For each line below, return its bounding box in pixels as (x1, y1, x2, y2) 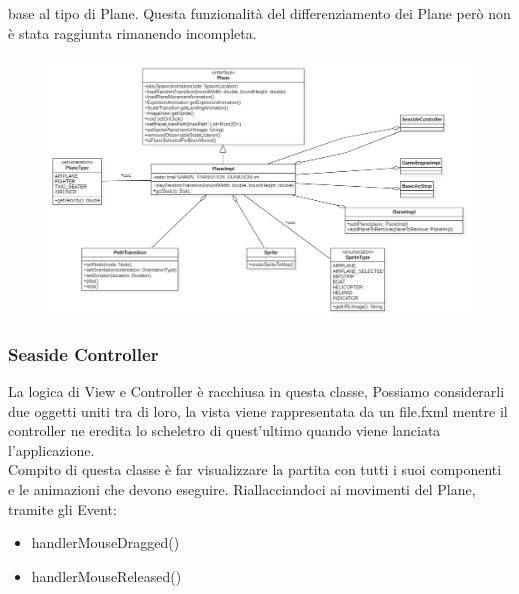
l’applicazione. (8, 439, 95, 460)
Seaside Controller (8, 341, 159, 366)
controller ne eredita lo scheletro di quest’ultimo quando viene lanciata (8, 420, 441, 441)
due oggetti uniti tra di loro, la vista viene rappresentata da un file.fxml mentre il (8, 400, 508, 421)
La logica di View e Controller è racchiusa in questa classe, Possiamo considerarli (8, 380, 505, 401)
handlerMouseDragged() (31, 532, 180, 553)
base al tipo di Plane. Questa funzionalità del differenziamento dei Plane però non (8, 3, 511, 23)
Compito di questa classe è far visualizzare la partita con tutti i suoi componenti (8, 459, 502, 480)
